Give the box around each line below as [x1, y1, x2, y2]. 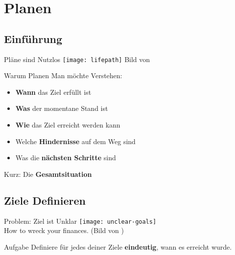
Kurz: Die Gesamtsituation [4, 169, 92, 179]
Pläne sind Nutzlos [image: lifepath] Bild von [4, 54, 150, 64]
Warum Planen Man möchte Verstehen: [4, 70, 122, 81]
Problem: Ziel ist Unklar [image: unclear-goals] [4, 215, 157, 226]
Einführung [4, 31, 63, 46]
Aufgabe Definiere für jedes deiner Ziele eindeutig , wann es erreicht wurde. [4, 241, 232, 252]
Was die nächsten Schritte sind [15, 152, 116, 163]
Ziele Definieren [4, 192, 86, 208]
